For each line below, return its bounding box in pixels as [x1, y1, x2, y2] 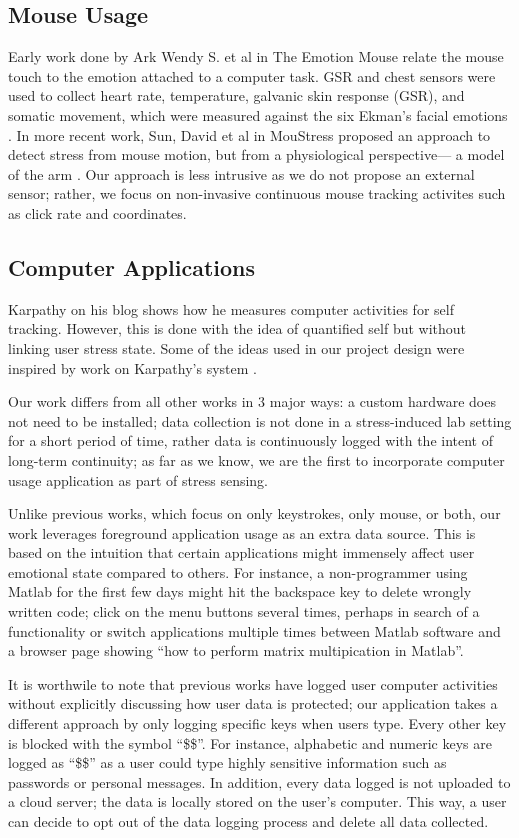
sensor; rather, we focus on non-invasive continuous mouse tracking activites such [8, 183, 506, 204]
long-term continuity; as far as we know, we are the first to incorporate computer [8, 449, 505, 470]
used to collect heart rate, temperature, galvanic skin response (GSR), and [8, 85, 465, 106]
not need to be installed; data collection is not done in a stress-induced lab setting [8, 410, 512, 431]
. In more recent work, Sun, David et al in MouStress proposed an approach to [8, 124, 491, 145]
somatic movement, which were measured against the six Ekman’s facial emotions [8, 104, 508, 125]
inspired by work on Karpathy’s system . [8, 357, 257, 378]
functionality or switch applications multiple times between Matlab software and [8, 620, 501, 641]
